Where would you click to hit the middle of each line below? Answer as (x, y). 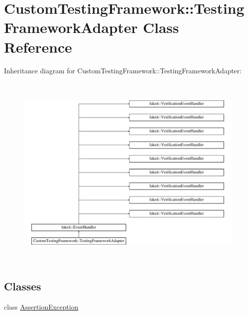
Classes (23, 286)
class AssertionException (41, 306)
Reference (38, 47)
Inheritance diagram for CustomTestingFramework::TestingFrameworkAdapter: (123, 70)
